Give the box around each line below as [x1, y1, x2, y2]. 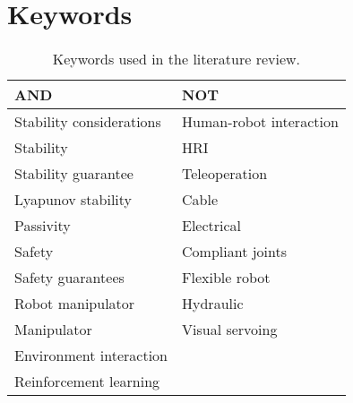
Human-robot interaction [182, 111, 339, 133]
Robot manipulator [14, 293, 135, 314]
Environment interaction [14, 345, 168, 366]
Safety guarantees [14, 267, 125, 288]
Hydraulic [182, 293, 244, 314]
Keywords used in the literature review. [52, 48, 301, 70]
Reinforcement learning [14, 371, 160, 392]
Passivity [14, 215, 71, 236]
